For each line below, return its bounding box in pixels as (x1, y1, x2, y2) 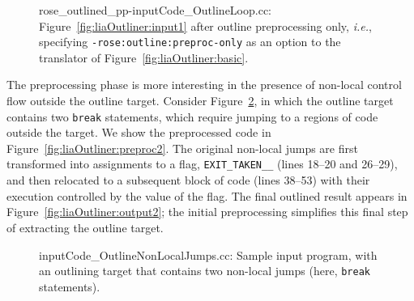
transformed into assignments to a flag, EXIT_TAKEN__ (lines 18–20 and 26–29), (6, 155, 398, 172)
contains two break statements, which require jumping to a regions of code (6, 108, 378, 125)
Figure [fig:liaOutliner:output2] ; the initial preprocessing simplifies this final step (6, 203, 408, 220)
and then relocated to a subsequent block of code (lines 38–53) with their (6, 172, 370, 189)
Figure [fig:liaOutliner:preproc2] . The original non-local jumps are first (6, 139, 358, 156)
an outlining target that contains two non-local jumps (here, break (39, 262, 370, 279)
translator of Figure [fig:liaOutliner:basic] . (39, 49, 249, 66)
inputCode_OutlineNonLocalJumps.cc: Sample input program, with (39, 246, 378, 263)
